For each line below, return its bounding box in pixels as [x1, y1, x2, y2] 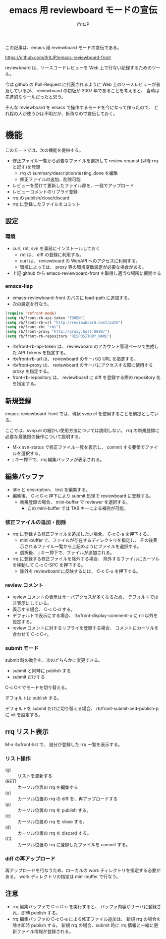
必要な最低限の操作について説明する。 [5, 434, 83, 439]
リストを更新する [17, 772, 53, 779]
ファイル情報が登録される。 [16, 928, 73, 934]
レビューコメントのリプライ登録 [12, 188, 78, 194]
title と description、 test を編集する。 [12, 487, 91, 493]
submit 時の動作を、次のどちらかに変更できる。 [5, 657, 103, 663]
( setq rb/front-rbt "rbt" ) [5, 324, 61, 330]
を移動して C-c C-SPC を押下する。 [12, 562, 86, 568]
